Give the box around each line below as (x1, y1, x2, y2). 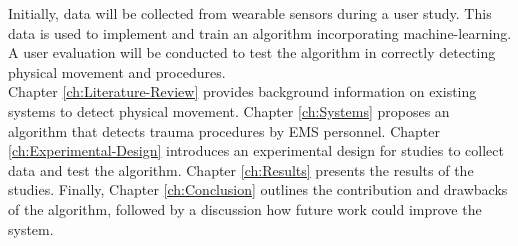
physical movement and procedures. (8, 61, 226, 82)
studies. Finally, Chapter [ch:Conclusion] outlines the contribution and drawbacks (8, 179, 508, 200)
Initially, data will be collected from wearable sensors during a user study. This (8, 3, 492, 23)
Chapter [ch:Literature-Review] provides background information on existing (8, 81, 477, 102)
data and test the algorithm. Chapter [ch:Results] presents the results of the (8, 159, 474, 180)
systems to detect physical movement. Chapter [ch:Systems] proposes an (8, 100, 450, 121)
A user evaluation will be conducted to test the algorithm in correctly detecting (8, 42, 496, 63)
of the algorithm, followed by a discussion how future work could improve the (8, 198, 482, 219)
